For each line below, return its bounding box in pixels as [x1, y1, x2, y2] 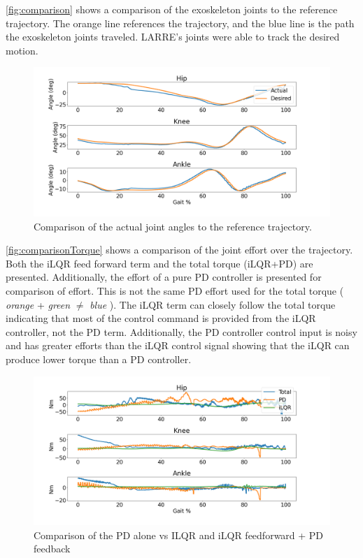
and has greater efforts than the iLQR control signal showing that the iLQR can [6, 338, 350, 353]
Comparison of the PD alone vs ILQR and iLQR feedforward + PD [34, 527, 324, 542]
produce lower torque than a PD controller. [6, 351, 192, 366]
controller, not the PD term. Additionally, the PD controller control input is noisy [6, 324, 357, 339]
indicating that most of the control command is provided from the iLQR [6, 311, 316, 325]
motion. [6, 43, 38, 57]
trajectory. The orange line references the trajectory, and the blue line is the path [6, 15, 355, 30]
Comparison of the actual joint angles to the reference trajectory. [34, 219, 312, 233]
